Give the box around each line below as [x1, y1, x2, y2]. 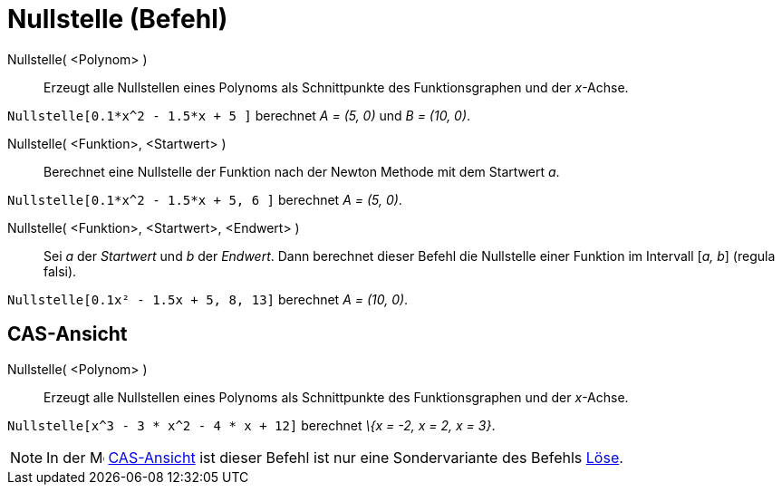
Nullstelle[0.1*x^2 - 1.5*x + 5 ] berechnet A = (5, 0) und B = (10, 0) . [7, 107, 471, 123]
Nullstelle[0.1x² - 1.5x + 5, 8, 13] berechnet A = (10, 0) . [7, 291, 409, 307]
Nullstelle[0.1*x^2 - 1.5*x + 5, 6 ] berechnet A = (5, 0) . [7, 191, 402, 207]
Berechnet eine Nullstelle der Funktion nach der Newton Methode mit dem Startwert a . [43, 163, 560, 179]
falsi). [43, 263, 77, 279]
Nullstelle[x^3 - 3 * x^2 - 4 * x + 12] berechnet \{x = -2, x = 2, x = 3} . [7, 417, 496, 433]
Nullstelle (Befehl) [7, 4, 228, 34]
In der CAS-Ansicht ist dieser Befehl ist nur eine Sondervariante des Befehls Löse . [46, 448, 623, 467]
